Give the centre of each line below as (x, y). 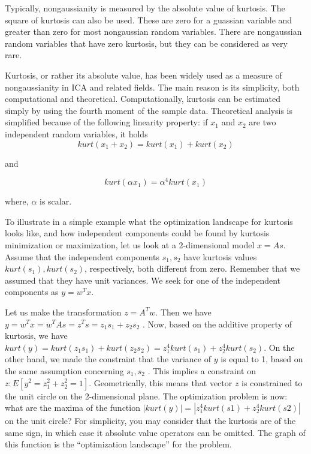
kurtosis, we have (36, 336)
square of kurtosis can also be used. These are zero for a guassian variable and (149, 19)
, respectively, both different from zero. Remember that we (192, 268)
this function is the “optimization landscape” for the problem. (118, 444)
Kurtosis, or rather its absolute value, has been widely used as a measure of (144, 75)
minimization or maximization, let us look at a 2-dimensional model (130, 244)
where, (17, 201)
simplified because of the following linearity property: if (106, 122)
